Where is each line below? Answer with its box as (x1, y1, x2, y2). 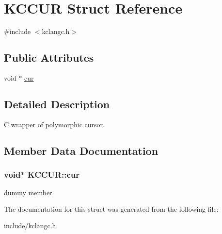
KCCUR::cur (27, 168, 79, 181)
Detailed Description (4, 96, 110, 111)
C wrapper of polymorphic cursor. (4, 119, 105, 129)
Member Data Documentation (4, 143, 159, 158)
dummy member (4, 187, 52, 198)
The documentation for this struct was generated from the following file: (4, 203, 219, 214)
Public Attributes (4, 50, 94, 65)
